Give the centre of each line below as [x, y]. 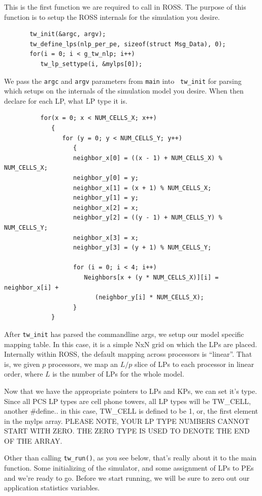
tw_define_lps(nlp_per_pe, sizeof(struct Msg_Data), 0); [128, 44]
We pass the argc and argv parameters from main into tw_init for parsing [123, 81]
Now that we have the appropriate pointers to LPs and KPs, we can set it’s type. [131, 391]
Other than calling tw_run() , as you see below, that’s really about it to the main [130, 458]
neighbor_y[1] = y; [106, 198]
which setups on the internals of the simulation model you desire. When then [124, 91]
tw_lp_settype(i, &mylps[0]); [91, 64]
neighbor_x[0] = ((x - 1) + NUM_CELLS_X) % [148, 158]
